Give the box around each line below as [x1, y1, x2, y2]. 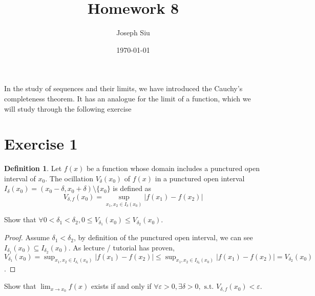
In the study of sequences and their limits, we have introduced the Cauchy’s [4, 83, 243, 94]
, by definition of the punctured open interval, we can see [73, 232, 253, 243]
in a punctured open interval [155, 173, 245, 183]
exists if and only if [91, 281, 152, 291]
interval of [4, 173, 36, 183]
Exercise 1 [4, 133, 78, 154]
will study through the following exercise [4, 103, 132, 114]
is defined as [113, 183, 152, 194]
